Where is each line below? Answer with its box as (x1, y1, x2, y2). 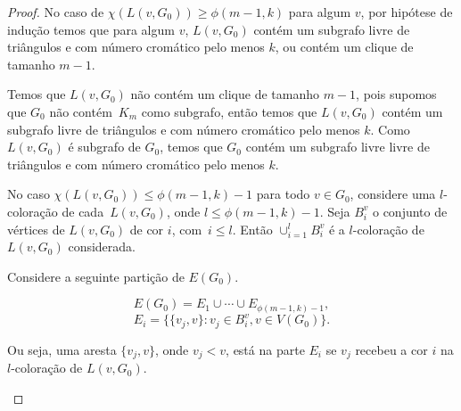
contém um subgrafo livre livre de (245, 137, 430, 156)
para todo (256, 185, 310, 203)
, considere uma (350, 185, 436, 203)
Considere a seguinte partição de (7, 267, 185, 285)
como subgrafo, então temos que (141, 102, 317, 120)
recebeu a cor (355, 340, 428, 358)
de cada (62, 201, 104, 220)
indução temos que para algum (7, 20, 175, 38)
